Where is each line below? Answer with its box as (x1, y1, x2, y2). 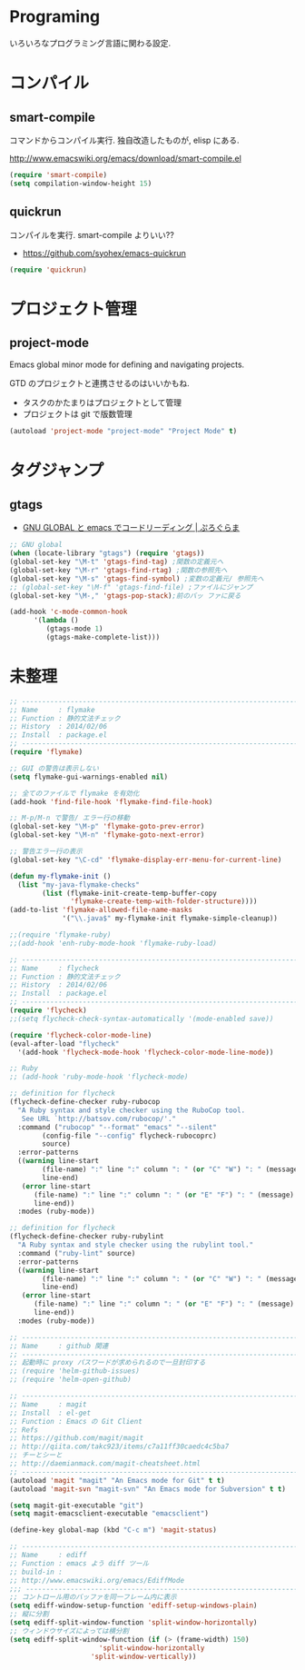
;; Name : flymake (9, 705, 95, 714)
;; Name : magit (9, 1399, 88, 1409)
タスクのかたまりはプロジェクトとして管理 (22, 397, 182, 408)
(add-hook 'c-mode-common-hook (9, 607, 128, 617)
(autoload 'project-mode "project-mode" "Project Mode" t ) (9, 427, 238, 436)
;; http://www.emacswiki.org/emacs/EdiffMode (9, 1576, 184, 1585)
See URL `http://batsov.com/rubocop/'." (21, 1114, 177, 1123)
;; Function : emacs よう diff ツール (9, 1558, 150, 1568)
